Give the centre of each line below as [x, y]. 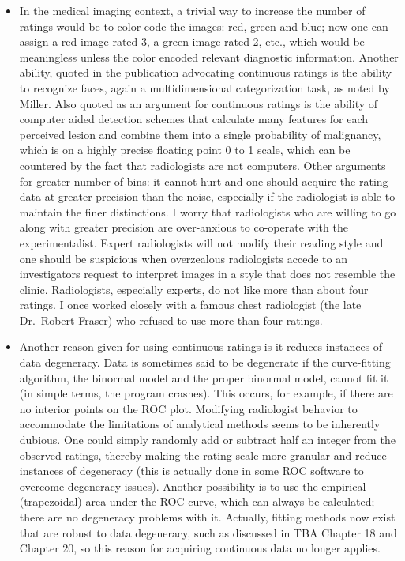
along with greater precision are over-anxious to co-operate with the [184, 227]
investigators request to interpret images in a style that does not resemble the [207, 274]
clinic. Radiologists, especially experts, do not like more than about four [194, 289]
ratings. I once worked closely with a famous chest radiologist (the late [190, 305]
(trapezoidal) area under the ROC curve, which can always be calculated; [197, 501]
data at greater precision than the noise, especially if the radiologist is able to [207, 196]
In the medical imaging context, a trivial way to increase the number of [192, 10]
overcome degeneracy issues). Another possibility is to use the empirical [193, 486]
